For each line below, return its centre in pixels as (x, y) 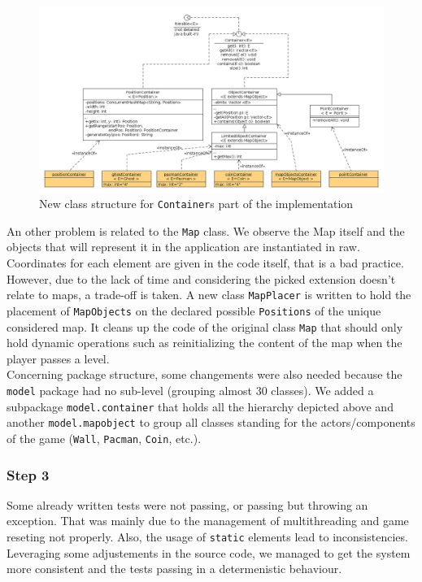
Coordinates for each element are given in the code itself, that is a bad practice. (205, 263)
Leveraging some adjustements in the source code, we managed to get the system (209, 552)
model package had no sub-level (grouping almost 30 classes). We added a (190, 390)
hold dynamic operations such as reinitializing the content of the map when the (204, 343)
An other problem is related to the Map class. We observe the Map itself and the (206, 230)
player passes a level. (58, 358)
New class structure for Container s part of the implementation (196, 204)
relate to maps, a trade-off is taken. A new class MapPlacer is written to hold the (209, 295)
